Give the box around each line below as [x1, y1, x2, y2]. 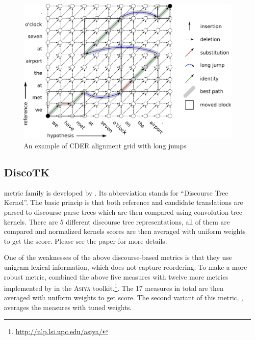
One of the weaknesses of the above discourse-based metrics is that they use [4, 252, 232, 262]
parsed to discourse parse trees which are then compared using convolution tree [4, 207, 243, 217]
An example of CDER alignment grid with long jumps [24, 141, 187, 151]
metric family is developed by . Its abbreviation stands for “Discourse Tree [4, 187, 229, 198]
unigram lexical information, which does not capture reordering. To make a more [4, 262, 247, 272]
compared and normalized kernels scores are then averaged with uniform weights [4, 226, 246, 236]
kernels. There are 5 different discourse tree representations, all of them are [4, 216, 230, 227]
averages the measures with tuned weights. [4, 302, 132, 312]
